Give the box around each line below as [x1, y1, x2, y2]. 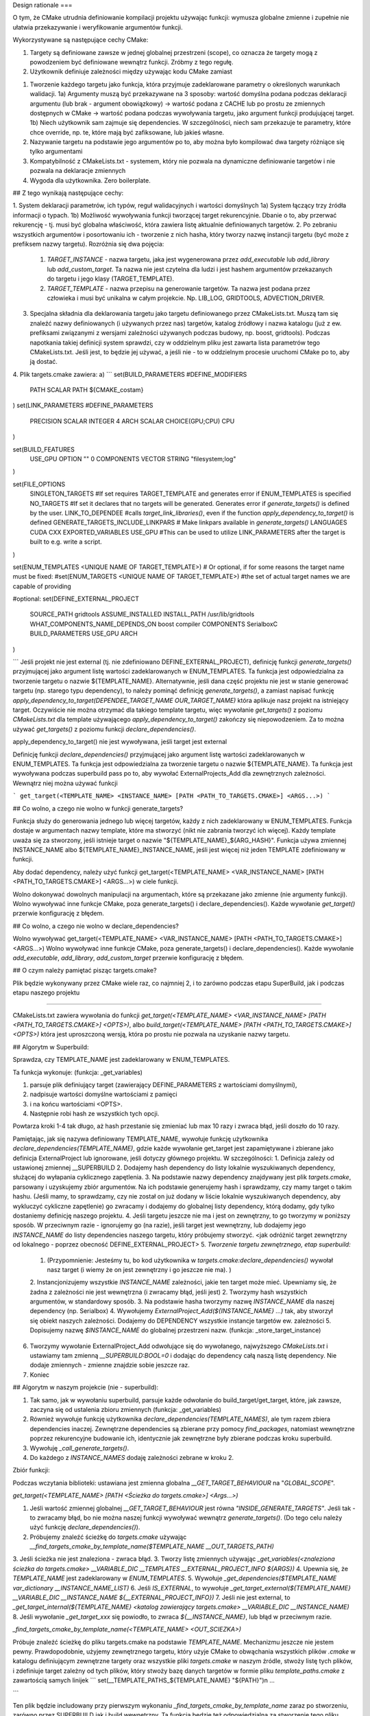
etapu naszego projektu [12, 988, 80, 997]
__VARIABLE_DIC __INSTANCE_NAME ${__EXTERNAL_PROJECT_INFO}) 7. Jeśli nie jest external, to [12, 1593, 291, 1602]
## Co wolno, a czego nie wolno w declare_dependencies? [12, 922, 180, 930]
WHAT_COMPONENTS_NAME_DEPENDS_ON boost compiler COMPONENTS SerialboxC [29, 620, 278, 628]
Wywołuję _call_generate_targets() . [29, 1443, 129, 1452]
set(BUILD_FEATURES [12, 445, 75, 453]
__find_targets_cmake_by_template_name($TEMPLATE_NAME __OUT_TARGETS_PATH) [29, 1542, 274, 1551]
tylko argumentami [29, 148, 83, 156]
